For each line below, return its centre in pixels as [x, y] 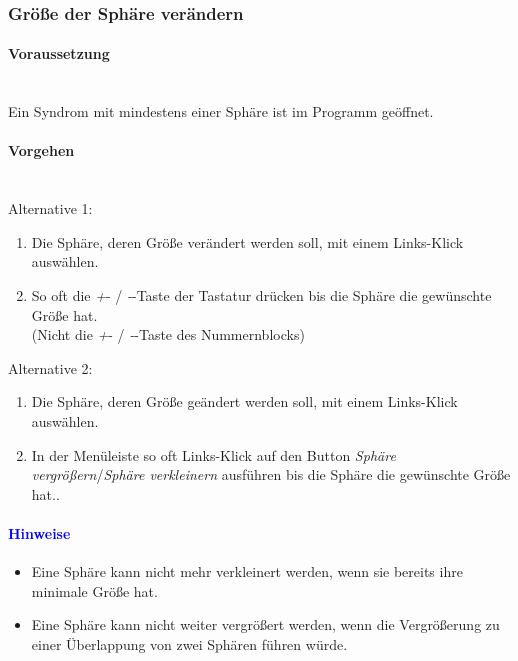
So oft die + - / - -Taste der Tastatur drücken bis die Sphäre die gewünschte [261, 295]
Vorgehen [41, 150]
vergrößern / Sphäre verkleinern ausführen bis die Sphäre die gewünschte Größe [271, 474]
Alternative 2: [50, 367]
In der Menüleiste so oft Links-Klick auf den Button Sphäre [213, 454]
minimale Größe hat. [94, 590]
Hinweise [39, 532]
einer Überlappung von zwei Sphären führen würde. [189, 643]
